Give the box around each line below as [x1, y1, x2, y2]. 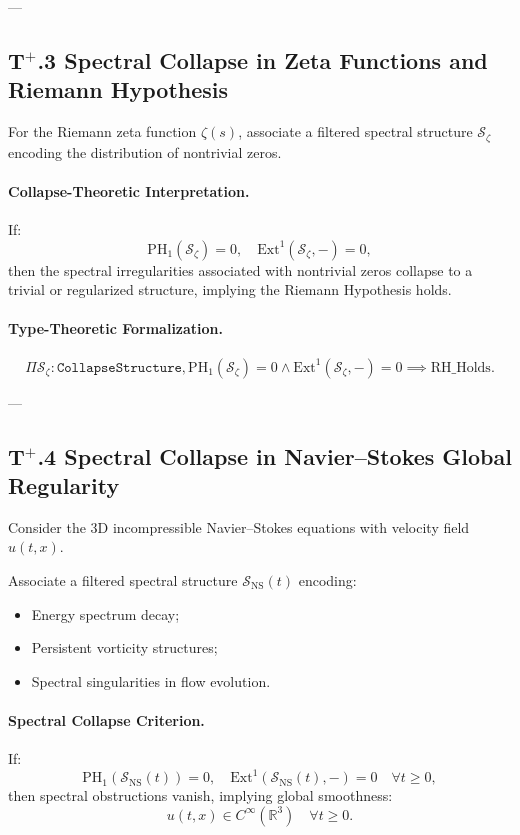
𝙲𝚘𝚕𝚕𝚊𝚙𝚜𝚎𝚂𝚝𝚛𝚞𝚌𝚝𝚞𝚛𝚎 [56, 360, 182, 375]
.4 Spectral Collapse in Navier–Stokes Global [37, 440, 512, 471]
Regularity [8, 469, 120, 500]
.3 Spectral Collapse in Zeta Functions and [37, 44, 488, 75]
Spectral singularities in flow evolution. [31, 670, 271, 691]
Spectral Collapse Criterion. [8, 709, 205, 730]
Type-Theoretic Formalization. [8, 318, 224, 339]
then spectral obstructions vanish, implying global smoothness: [8, 785, 393, 806]
